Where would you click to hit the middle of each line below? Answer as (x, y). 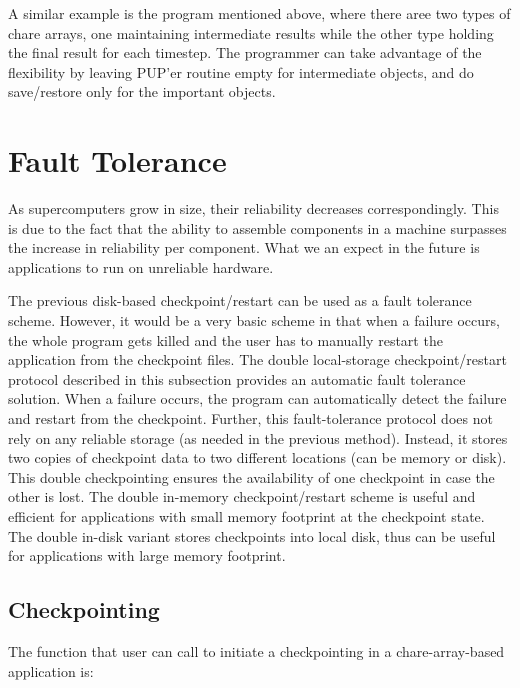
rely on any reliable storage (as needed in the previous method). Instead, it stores (258, 437)
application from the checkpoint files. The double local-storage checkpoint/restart (257, 359)
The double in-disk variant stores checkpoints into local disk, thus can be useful (252, 535)
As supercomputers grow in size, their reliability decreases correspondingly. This (253, 208)
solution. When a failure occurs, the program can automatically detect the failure (257, 398)
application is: (51, 670)
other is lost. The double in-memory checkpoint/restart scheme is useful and (242, 496)
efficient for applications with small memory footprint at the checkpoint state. (246, 516)
